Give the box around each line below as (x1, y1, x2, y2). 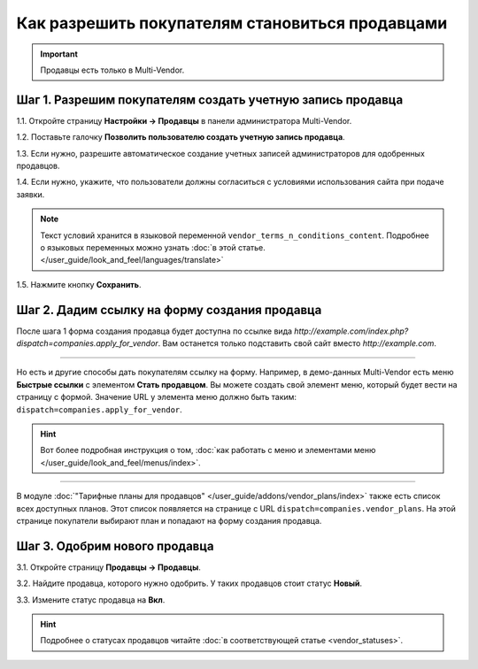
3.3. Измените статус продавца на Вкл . (16, 594, 166, 605)
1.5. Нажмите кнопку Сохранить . (16, 279, 142, 289)
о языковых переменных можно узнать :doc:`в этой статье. (40, 242, 266, 252)
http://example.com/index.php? (293, 326, 409, 336)
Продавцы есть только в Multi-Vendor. (40, 65, 185, 75)
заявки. (16, 188, 45, 199)
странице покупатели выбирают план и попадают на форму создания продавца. (16, 515, 322, 526)
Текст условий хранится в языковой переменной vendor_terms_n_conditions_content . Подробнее (40, 230, 429, 241)
